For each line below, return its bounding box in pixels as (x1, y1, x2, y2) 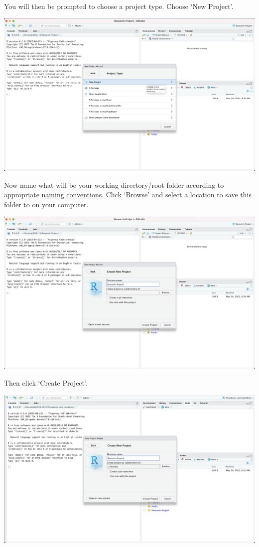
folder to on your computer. (4, 199, 89, 209)
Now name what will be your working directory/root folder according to (4, 179, 224, 190)
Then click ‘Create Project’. (4, 378, 88, 388)
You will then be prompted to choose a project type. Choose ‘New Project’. (4, 1, 234, 11)
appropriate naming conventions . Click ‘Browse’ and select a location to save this (4, 189, 252, 200)
